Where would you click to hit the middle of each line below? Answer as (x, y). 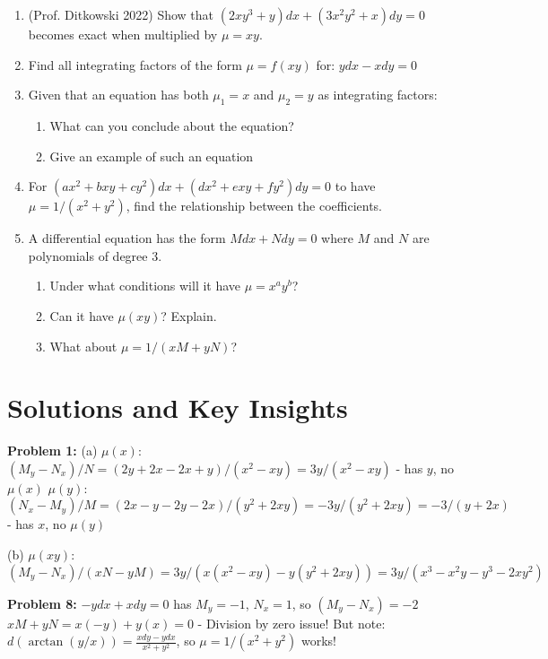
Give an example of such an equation (152, 156)
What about (83, 346)
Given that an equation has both (118, 95)
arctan (46, 642)
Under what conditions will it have (145, 286)
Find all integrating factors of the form (135, 64)
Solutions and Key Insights (178, 408)
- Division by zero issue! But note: (291, 623)
